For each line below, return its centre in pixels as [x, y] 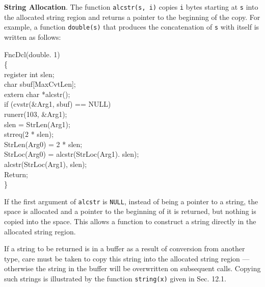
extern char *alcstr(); [37, 94]
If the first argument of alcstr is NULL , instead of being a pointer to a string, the [131, 201]
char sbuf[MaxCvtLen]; [40, 84]
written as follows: [33, 37]
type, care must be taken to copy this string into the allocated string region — [127, 258]
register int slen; [29, 74]
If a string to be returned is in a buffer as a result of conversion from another [125, 248]
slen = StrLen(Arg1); [37, 124]
